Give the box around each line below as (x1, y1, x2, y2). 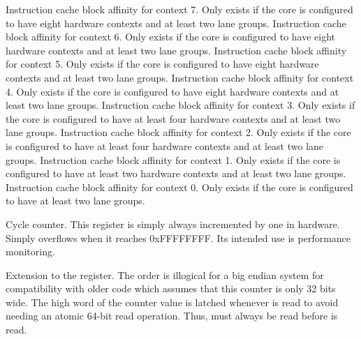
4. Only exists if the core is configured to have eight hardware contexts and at (6, 84, 339, 98)
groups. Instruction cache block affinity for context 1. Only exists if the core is (6, 152, 341, 167)
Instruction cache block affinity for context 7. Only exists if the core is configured (6, 2, 353, 16)
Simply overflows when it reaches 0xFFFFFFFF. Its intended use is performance (6, 230, 351, 245)
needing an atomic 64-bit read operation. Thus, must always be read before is (6, 308, 338, 323)
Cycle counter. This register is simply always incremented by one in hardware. (6, 216, 340, 231)
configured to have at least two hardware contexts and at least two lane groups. (6, 166, 346, 181)
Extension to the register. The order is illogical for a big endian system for (6, 267, 324, 282)
